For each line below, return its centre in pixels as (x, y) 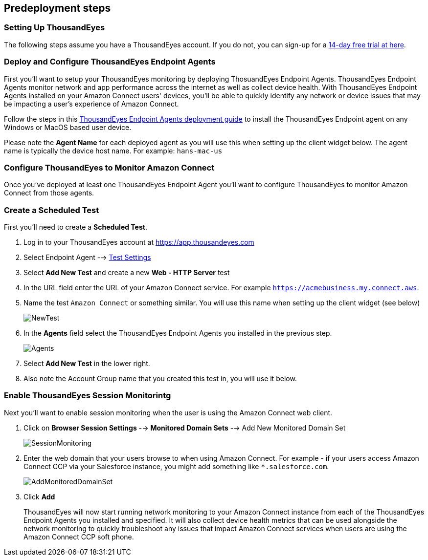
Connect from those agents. (49, 193)
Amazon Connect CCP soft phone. (79, 537)
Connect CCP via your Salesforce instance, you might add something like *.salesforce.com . (176, 466)
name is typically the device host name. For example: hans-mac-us (113, 151)
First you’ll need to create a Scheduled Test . (76, 227)
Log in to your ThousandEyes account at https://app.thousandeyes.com (139, 242)
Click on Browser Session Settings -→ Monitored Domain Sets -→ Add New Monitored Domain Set (185, 428)
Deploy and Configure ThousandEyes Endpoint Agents (110, 62)
